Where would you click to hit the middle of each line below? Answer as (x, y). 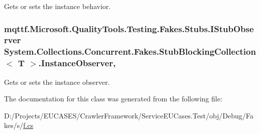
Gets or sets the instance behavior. (57, 6)
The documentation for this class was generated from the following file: (113, 99)
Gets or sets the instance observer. (57, 82)
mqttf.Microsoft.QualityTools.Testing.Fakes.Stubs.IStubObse (129, 28)
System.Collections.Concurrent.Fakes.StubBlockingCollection (130, 51)
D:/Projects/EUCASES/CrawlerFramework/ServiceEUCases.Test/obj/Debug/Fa (129, 115)
